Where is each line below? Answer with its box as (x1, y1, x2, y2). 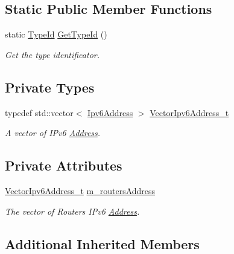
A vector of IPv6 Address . (5, 126, 101, 139)
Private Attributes (5, 156, 122, 175)
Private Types (5, 77, 95, 96)
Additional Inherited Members (5, 234, 200, 253)
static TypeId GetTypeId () (5, 28, 107, 41)
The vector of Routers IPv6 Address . (5, 204, 140, 217)
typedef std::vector (5, 106, 74, 119)
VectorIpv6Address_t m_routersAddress (5, 184, 156, 197)
